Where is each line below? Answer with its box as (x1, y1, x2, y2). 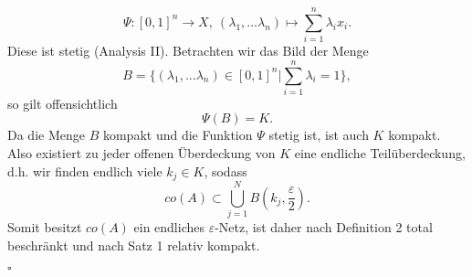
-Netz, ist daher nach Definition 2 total (215, 218, 433, 237)
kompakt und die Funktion (102, 125, 253, 144)
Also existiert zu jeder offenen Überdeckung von (7, 144, 276, 163)
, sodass (204, 161, 247, 180)
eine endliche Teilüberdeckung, (294, 144, 466, 163)
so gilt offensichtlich (7, 93, 118, 112)
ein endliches (133, 218, 205, 237)
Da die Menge (7, 125, 85, 144)
